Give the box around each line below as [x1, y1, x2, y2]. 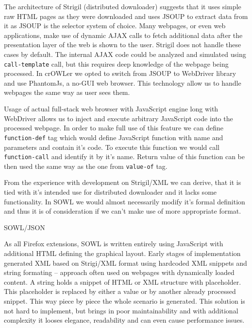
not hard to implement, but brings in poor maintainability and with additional [4, 305, 238, 315]
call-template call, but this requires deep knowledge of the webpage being [4, 58, 229, 69]
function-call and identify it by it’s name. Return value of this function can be [4, 151, 245, 162]
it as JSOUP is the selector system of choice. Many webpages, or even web [4, 20, 226, 31]
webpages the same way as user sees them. [4, 87, 130, 97]
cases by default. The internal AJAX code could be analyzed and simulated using [4, 49, 246, 59]
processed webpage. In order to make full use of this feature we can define [4, 123, 223, 133]
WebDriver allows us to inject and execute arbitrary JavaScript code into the [4, 113, 233, 123]
